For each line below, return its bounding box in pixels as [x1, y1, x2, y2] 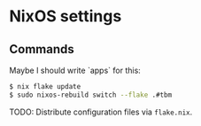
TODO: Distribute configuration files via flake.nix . [9, 106, 193, 117]
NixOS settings [9, 6, 122, 27]
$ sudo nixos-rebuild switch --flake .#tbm [9, 91, 173, 99]
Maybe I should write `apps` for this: [9, 65, 142, 75]
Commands [9, 42, 75, 57]
